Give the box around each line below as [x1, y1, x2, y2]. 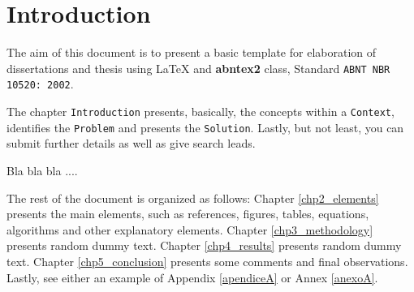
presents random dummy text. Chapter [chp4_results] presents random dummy [6, 237, 402, 254]
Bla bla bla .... [6, 161, 78, 178]
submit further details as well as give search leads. [6, 135, 256, 152]
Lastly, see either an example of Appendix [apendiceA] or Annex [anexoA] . [6, 268, 378, 286]
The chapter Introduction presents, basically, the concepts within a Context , [6, 103, 395, 120]
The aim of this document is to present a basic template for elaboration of [6, 44, 377, 61]
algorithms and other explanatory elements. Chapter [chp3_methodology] [6, 221, 373, 238]
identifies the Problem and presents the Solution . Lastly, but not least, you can [6, 118, 404, 135]
